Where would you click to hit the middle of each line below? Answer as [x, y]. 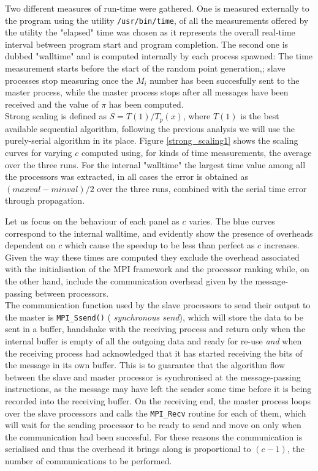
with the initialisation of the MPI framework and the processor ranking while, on [157, 269]
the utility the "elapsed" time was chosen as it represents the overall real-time [150, 32]
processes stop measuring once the [69, 80]
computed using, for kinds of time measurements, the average [196, 153]
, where [197, 116]
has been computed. [146, 104]
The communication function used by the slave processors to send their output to [158, 305]
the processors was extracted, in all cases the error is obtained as [127, 176]
